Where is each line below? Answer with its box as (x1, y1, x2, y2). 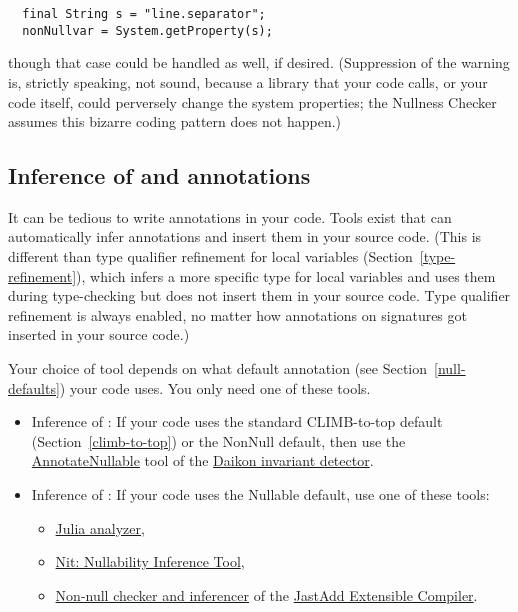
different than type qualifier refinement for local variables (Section (8, 246, 413, 267)
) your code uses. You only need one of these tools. (59, 377, 371, 398)
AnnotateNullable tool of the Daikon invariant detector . (31, 450, 374, 471)
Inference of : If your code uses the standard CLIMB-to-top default (31, 411, 443, 432)
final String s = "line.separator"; (22, 7, 266, 21)
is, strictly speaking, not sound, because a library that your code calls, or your (8, 71, 488, 92)
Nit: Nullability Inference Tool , (55, 551, 245, 572)
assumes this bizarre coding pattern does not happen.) (8, 111, 342, 132)
